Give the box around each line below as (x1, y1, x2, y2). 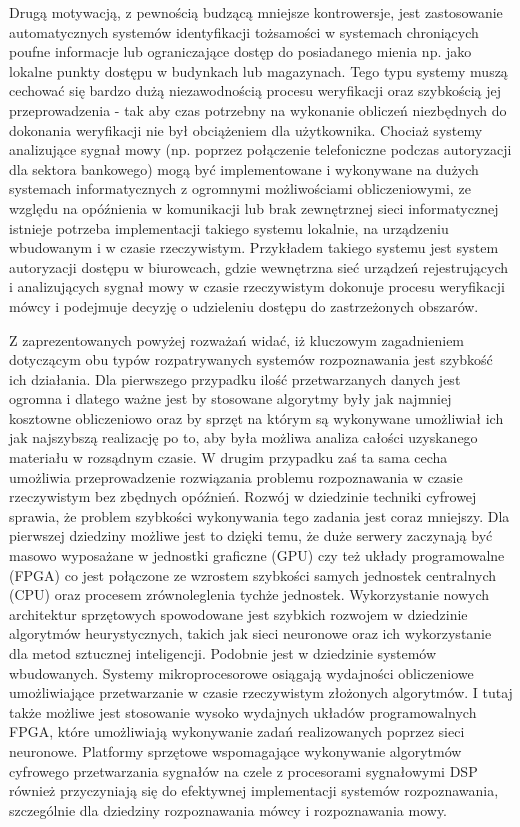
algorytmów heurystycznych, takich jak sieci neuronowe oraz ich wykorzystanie (9, 623, 492, 644)
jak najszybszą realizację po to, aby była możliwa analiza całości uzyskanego (9, 427, 478, 448)
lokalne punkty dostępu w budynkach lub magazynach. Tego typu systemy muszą (9, 60, 508, 81)
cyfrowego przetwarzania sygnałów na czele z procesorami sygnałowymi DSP (9, 760, 478, 781)
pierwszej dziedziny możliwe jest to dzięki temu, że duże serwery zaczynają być (9, 525, 493, 546)
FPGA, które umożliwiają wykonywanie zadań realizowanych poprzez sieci (9, 721, 465, 742)
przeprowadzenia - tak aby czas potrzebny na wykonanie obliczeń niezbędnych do (9, 99, 507, 120)
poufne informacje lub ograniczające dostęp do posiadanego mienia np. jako (9, 41, 472, 62)
